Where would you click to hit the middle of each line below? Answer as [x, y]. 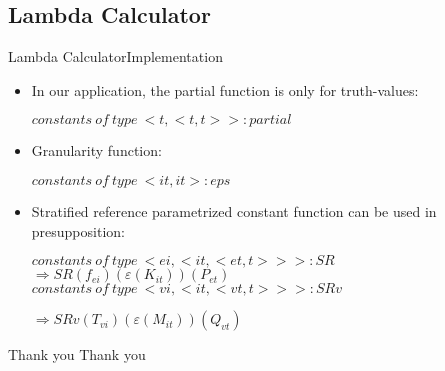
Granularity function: [96, 150]
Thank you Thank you [77, 354]
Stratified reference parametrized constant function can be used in [234, 210]
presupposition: [78, 230]
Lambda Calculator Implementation [115, 56]
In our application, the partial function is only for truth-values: [225, 89]
